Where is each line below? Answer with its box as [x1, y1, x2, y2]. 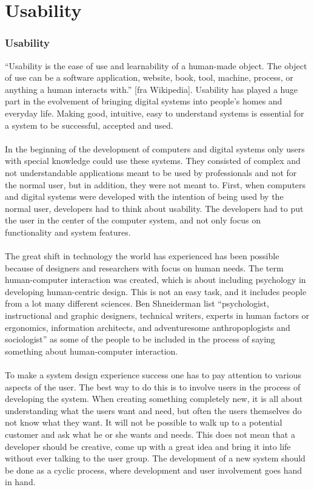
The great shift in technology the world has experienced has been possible [5, 250, 279, 262]
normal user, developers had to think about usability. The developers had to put [5, 202, 304, 214]
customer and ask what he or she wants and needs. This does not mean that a [5, 428, 295, 440]
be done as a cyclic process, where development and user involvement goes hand [5, 463, 302, 476]
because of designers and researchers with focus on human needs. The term [5, 261, 284, 274]
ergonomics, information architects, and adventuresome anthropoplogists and [5, 321, 290, 333]
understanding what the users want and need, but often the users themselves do [5, 404, 302, 417]
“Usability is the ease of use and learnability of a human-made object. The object [5, 59, 307, 72]
